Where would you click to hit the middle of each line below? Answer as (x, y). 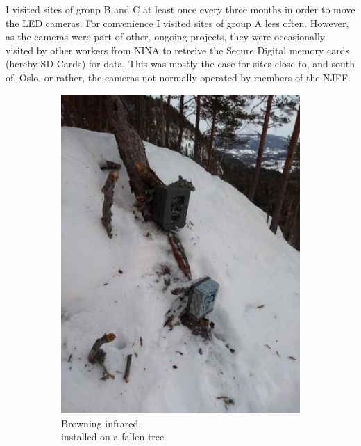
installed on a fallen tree (113, 437)
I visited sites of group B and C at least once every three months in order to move (180, 9)
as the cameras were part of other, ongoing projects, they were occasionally (166, 37)
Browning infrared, (101, 423)
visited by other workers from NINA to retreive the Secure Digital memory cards (178, 50)
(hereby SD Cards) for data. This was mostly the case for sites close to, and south (180, 64)
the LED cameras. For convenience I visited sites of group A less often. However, (177, 23)
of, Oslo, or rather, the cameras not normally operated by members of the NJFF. (178, 77)
